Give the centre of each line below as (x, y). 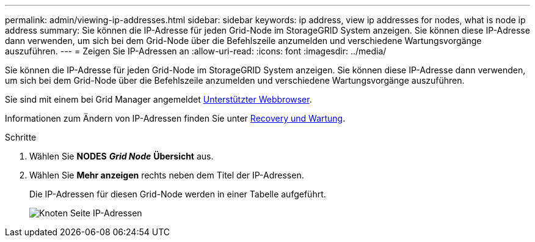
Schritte (21, 137)
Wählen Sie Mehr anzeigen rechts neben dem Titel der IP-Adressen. (167, 175)
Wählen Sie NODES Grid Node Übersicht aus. (122, 156)
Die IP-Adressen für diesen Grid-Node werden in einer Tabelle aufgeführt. (178, 194)
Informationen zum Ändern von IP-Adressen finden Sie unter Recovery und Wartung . (175, 118)
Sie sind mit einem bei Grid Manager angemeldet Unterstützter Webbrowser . (158, 99)
